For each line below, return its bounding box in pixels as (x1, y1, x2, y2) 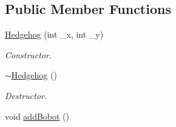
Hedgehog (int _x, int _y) (5, 28, 104, 41)
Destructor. (5, 89, 47, 101)
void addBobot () (5, 109, 70, 122)
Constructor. (5, 48, 52, 61)
